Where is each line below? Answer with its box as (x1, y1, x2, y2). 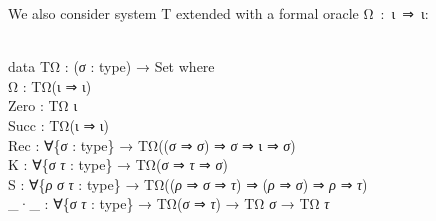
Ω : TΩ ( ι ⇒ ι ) (8, 75, 92, 96)
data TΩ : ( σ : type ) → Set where (8, 56, 215, 77)
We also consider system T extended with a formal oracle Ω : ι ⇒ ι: (8, 3, 429, 23)
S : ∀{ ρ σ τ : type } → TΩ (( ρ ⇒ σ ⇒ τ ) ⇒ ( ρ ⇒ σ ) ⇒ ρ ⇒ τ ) (8, 173, 368, 194)
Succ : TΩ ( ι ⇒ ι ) (8, 114, 110, 135)
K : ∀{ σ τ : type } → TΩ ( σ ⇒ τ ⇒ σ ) (8, 154, 228, 175)
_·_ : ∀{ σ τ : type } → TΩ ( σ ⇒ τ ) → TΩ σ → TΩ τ (8, 193, 330, 214)
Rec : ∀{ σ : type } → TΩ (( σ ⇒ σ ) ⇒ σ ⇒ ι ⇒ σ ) (8, 134, 296, 155)
